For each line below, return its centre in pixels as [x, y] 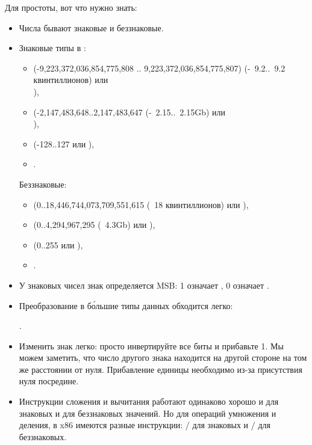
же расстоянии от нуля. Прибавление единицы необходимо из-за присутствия [161, 369]
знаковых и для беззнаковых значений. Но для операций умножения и [148, 413]
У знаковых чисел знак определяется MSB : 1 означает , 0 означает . [144, 285]
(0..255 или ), [58, 244]
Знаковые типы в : [52, 48]
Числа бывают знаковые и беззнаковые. [91, 27]
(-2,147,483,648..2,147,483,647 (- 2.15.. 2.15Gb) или [129, 112]
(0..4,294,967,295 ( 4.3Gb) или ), [94, 225]
